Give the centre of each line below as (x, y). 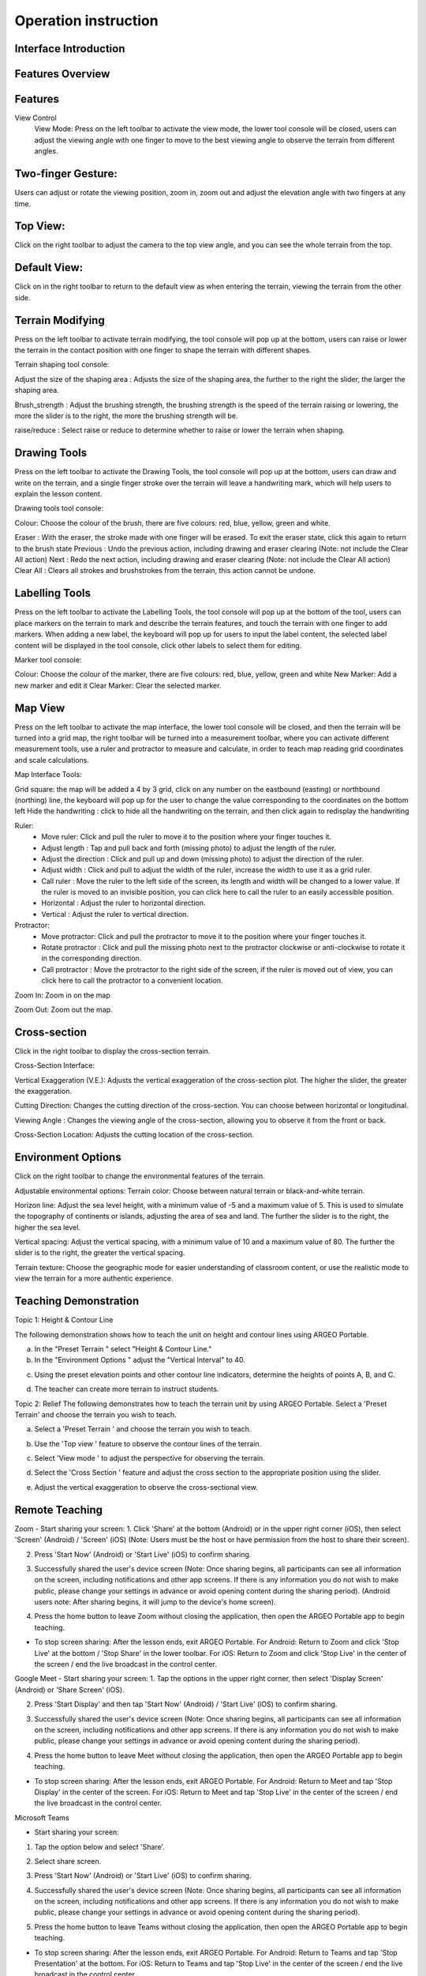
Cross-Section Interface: (54, 1065)
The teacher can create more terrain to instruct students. (127, 1389)
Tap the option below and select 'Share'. (100, 1846)
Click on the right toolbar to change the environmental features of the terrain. (140, 1176)
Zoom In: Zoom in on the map (62, 995)
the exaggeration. (43, 1092)
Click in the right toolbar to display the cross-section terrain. (112, 1050)
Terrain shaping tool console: (62, 364)
